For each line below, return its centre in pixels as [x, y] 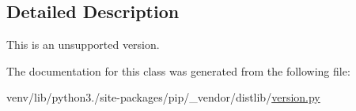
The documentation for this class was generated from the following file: [178, 70]
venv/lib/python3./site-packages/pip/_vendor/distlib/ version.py [163, 97]
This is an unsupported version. [83, 44]
